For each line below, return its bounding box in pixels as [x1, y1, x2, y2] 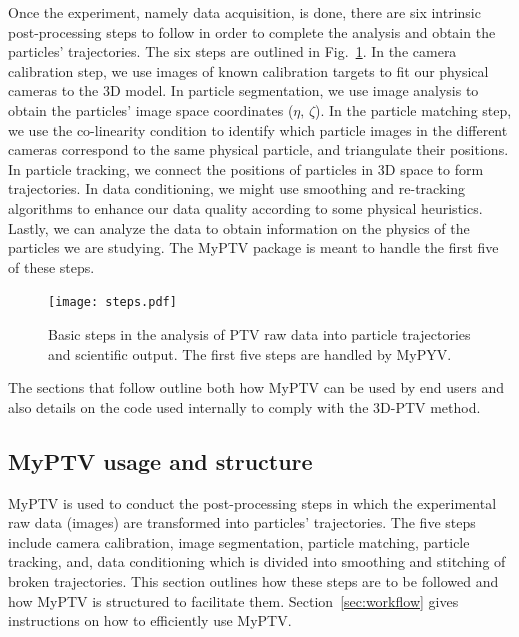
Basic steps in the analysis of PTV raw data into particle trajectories [48, 323, 471, 344]
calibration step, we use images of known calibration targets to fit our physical [8, 60, 489, 81]
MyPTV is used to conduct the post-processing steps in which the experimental [8, 492, 497, 513]
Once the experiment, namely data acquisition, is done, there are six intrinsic [8, 2, 481, 22]
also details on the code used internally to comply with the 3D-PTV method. [8, 396, 481, 417]
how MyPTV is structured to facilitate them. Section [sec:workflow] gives [8, 590, 459, 611]
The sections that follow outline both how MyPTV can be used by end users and [8, 377, 505, 398]
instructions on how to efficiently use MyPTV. [8, 610, 292, 631]
